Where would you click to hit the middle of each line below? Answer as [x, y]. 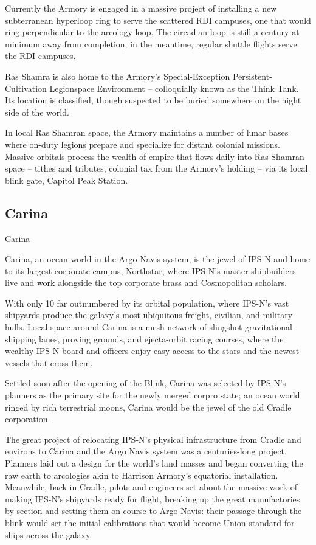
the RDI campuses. [40, 56]
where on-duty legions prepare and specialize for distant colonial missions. [143, 144]
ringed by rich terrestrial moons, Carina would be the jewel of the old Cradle [148, 407]
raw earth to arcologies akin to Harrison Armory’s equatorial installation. [142, 475]
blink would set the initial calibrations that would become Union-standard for [150, 522]
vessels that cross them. [49, 362]
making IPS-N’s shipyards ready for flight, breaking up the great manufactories [153, 498]
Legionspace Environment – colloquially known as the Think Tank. [174, 88]
